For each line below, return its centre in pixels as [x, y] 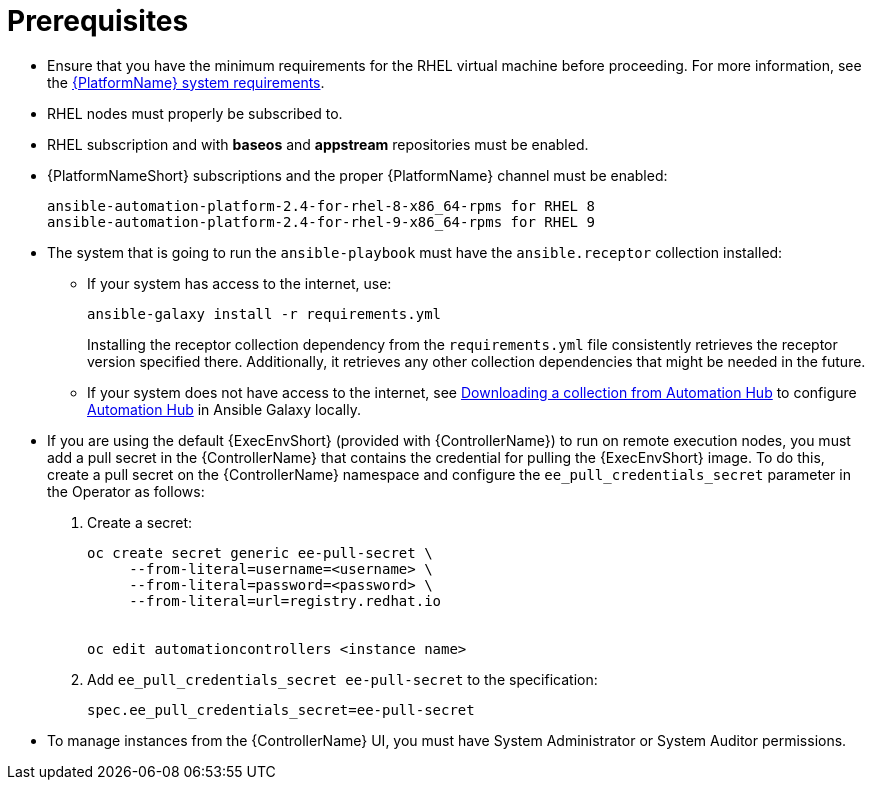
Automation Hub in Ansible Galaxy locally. [224, 409]
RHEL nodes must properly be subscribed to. [195, 113]
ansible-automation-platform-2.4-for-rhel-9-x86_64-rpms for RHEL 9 [321, 221]
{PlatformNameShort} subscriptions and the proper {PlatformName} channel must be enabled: [357, 175]
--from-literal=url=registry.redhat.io [285, 600]
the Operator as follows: [126, 491]
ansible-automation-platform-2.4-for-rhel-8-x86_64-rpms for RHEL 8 [321, 205]
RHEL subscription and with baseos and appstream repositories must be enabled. [318, 144]
